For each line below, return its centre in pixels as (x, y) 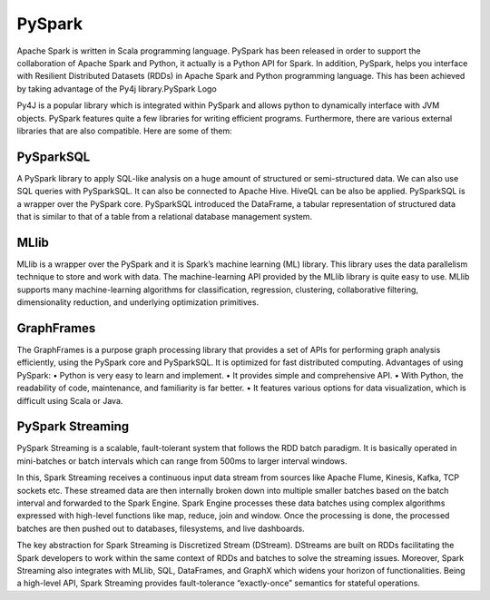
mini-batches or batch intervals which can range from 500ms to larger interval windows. (182, 461)
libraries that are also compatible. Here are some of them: (124, 131)
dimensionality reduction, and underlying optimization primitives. (137, 302)
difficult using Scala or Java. (70, 400)
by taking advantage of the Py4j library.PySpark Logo (117, 89)
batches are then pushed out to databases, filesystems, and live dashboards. (161, 528)
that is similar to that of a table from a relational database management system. (165, 216)
